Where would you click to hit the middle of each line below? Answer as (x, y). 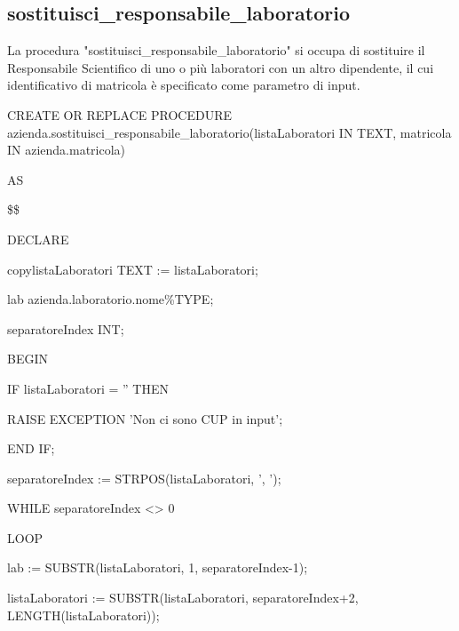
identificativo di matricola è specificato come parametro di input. (184, 85)
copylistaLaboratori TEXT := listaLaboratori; (133, 269)
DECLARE (38, 239)
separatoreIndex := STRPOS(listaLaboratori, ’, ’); (144, 478)
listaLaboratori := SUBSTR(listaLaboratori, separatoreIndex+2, (183, 598)
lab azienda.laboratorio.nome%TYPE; (111, 299)
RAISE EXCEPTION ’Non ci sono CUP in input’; (145, 418)
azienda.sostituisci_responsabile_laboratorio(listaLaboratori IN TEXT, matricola (229, 132)
